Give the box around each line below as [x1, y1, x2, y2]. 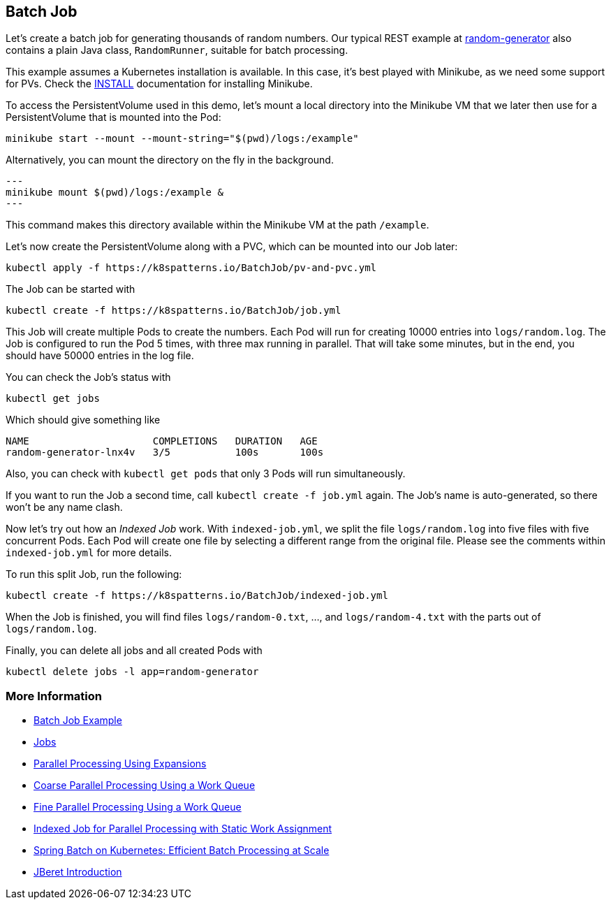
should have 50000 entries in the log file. [6, 349, 194, 362]
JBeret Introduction [34, 866, 122, 878]
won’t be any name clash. [6, 501, 123, 514]
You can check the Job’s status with [6, 371, 171, 384]
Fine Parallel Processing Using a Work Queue [34, 801, 242, 813]
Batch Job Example [34, 714, 122, 727]
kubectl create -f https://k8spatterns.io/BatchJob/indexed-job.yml [6, 590, 388, 602]
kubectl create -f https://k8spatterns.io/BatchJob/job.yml [6, 305, 341, 317]
